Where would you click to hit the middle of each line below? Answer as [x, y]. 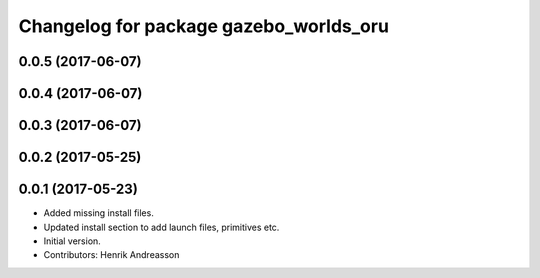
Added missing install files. [98, 213]
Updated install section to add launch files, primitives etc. [161, 227]
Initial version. [72, 241]
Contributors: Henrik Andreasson [111, 255]
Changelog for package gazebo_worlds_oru [204, 26]
